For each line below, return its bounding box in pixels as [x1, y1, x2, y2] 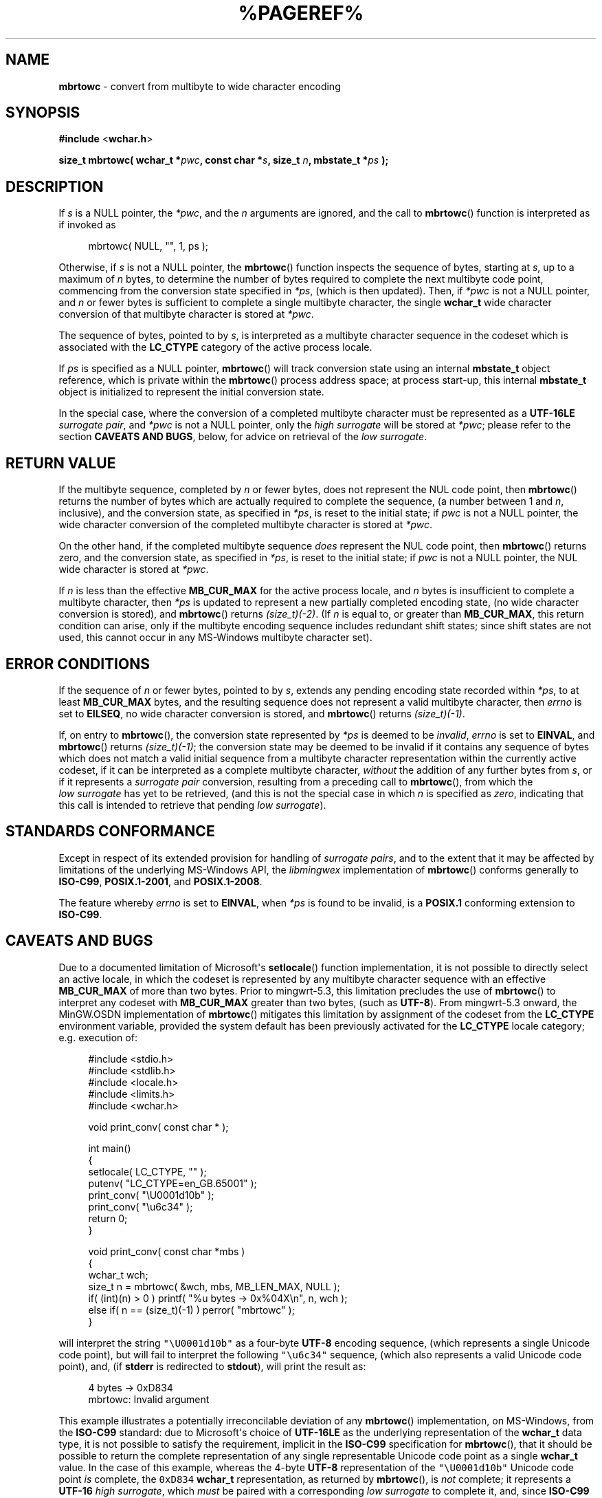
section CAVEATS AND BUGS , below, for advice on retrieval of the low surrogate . [58, 431, 427, 443]
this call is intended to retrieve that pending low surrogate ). [58, 799, 326, 811]
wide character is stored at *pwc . [58, 563, 209, 576]
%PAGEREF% [238, 1, 364, 25]
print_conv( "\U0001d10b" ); [88, 1188, 214, 1201]
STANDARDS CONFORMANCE [5, 823, 215, 840]
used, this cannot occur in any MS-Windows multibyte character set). [58, 631, 372, 644]
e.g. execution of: [58, 1031, 137, 1043]
